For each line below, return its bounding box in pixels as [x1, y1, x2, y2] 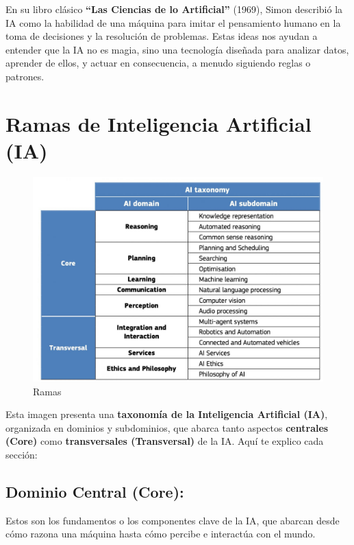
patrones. [5, 69, 45, 83]
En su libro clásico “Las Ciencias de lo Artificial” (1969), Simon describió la [5, 2, 343, 16]
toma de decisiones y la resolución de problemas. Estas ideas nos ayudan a [5, 29, 318, 43]
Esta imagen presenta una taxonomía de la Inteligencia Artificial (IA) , [5, 407, 328, 421]
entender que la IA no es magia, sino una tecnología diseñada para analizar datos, [5, 42, 349, 56]
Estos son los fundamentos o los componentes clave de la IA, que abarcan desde [5, 513, 340, 527]
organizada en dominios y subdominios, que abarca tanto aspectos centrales [5, 420, 329, 434]
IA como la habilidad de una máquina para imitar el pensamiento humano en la [5, 15, 341, 30]
